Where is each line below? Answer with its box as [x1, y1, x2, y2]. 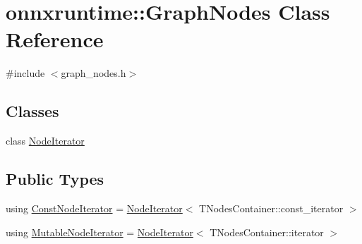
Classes [6, 100, 59, 122]
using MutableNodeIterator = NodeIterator [6, 224, 193, 239]
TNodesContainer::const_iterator [199, 200, 344, 215]
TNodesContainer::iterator [210, 224, 324, 239]
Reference [6, 25, 104, 54]
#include [6, 66, 45, 80]
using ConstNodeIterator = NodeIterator [6, 200, 183, 215]
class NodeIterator [6, 133, 85, 148]
